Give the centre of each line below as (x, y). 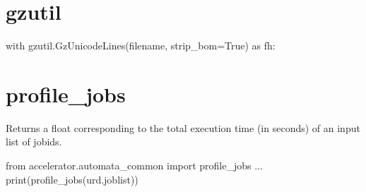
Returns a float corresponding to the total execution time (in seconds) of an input (183, 127)
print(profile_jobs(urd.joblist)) (72, 179)
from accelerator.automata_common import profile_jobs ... (134, 166)
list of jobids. (34, 142)
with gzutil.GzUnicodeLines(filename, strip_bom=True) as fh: (141, 46)
